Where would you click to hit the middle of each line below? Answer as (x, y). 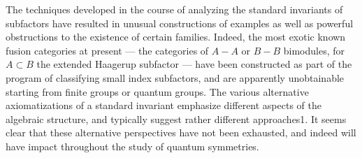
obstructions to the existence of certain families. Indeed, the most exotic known (176, 37)
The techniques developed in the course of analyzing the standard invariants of (174, 9)
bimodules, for (314, 50)
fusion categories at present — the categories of (107, 50)
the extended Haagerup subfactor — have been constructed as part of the (194, 64)
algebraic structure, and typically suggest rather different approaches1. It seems (176, 118)
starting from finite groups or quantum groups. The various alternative (157, 91)
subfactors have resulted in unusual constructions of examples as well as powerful (180, 23)
